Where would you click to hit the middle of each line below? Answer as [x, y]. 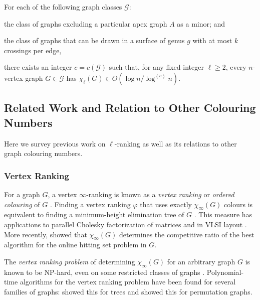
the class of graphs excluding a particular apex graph [86, 23]
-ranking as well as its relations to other [176, 143]
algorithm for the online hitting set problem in [75, 245]
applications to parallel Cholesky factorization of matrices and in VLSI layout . [125, 224]
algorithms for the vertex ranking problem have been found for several [128, 282]
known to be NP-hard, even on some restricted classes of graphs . [104, 272]
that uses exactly [166, 204]
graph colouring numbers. [43, 153]
